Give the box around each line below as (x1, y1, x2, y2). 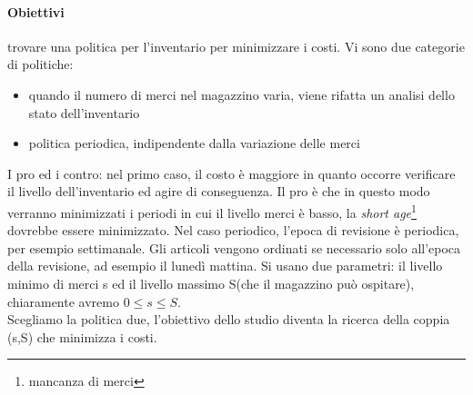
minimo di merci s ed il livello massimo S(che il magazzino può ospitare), (7, 273, 415, 292)
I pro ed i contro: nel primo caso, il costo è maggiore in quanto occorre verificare (7, 163, 456, 183)
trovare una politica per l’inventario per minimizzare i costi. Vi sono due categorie (7, 36, 465, 55)
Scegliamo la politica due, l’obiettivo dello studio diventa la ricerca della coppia (7, 310, 450, 329)
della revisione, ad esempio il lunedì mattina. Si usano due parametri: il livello (7, 256, 443, 275)
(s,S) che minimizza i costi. (7, 327, 157, 346)
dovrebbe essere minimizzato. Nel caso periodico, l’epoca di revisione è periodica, (7, 221, 459, 240)
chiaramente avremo (7, 291, 119, 311)
